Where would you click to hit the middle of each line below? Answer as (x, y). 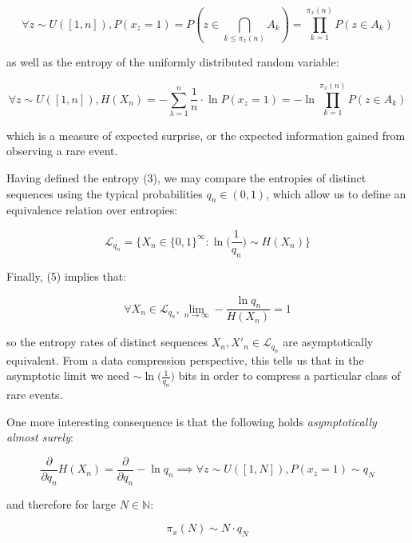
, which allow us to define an (336, 193)
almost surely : (40, 437)
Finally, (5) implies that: (67, 275)
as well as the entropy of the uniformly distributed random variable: (173, 62)
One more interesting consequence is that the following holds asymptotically (192, 421)
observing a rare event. (62, 151)
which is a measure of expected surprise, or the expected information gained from (206, 135)
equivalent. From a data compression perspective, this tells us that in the (185, 359)
